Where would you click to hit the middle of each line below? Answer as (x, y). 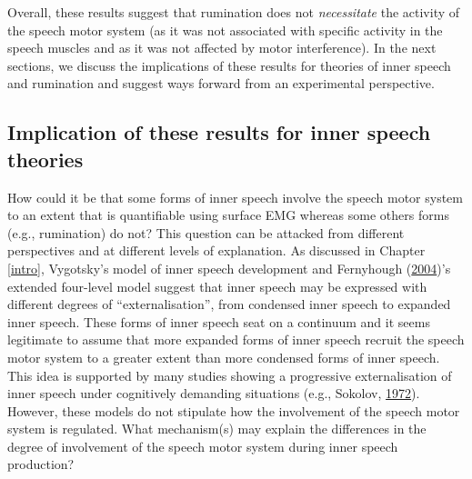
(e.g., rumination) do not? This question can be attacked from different (206, 232)
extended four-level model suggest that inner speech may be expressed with (217, 286)
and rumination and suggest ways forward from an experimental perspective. (221, 83)
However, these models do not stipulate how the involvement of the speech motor (234, 410)
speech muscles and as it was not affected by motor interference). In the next (222, 48)
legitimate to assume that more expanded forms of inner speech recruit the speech (236, 339)
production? (41, 464)
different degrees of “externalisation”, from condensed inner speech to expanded (229, 304)
